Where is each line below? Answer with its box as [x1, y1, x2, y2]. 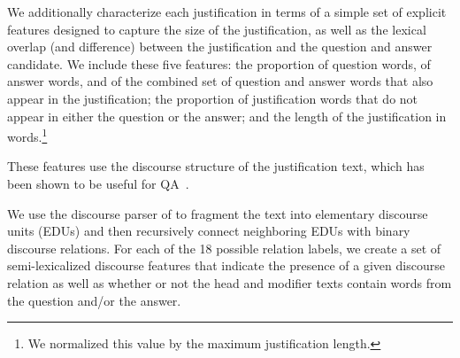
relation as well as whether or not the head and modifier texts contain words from [7, 273, 452, 292]
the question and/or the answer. [7, 291, 181, 309]
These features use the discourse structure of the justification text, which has [7, 157, 425, 175]
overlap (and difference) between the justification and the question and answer [7, 37, 433, 56]
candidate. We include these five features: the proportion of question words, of [7, 54, 431, 73]
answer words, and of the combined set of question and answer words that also [7, 72, 433, 90]
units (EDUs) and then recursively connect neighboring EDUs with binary [7, 222, 410, 240]
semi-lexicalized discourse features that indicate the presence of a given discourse [7, 256, 445, 275]
